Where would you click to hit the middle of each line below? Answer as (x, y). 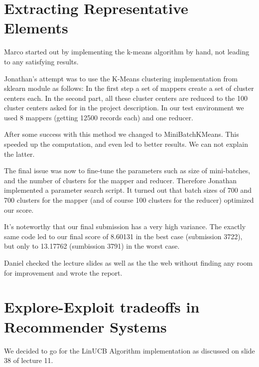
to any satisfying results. (41, 61)
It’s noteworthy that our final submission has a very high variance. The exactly (125, 226)
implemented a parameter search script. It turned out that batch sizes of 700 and (128, 190)
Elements (36, 28)
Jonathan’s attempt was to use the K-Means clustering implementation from (121, 78)
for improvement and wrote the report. (63, 272)
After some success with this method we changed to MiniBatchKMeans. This (122, 134)
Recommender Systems (85, 326)
